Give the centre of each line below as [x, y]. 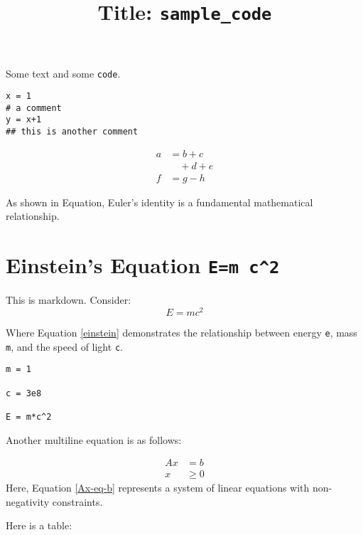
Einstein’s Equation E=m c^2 [143, 265]
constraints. [77, 501]
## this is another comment [72, 132]
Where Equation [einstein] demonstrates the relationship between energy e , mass [181, 332]
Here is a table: [39, 525]
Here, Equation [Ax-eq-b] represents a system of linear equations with [158, 488]
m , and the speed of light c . [64, 346]
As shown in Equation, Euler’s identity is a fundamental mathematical [159, 202]
